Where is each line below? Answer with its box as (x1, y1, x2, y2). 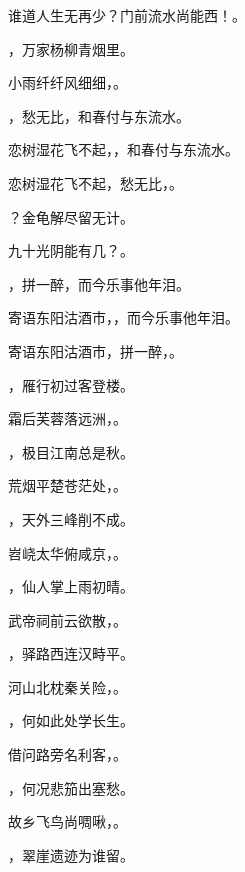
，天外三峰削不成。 (8, 508, 134, 529)
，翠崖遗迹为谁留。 (8, 844, 134, 865)
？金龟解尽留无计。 (8, 206, 134, 227)
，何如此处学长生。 (8, 710, 134, 731)
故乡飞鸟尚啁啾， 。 (8, 811, 127, 832)
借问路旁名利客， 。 (8, 744, 127, 765)
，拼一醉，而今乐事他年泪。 (8, 273, 190, 294)
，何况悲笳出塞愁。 (8, 777, 134, 798)
